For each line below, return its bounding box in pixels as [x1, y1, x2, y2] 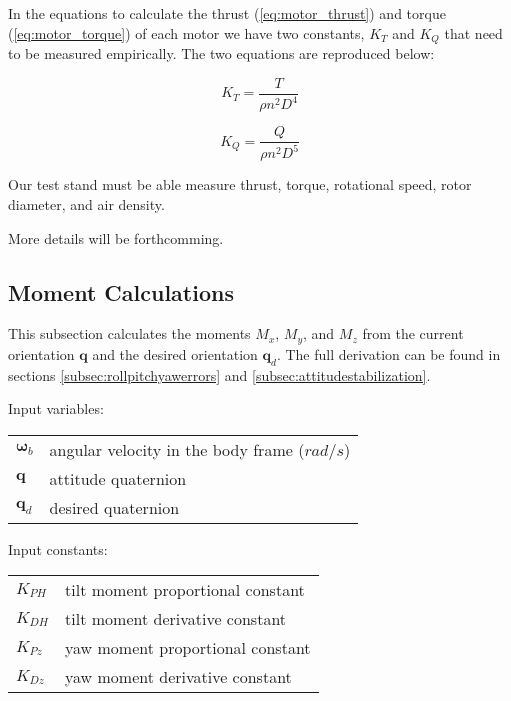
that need [444, 22, 503, 43]
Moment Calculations [8, 276, 234, 307]
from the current [362, 323, 464, 344]
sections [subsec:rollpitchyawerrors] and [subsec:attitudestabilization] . [8, 364, 431, 385]
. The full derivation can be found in [276, 343, 501, 364]
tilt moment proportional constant [65, 578, 305, 602]
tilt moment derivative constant [65, 607, 287, 631]
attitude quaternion [49, 466, 187, 490]
